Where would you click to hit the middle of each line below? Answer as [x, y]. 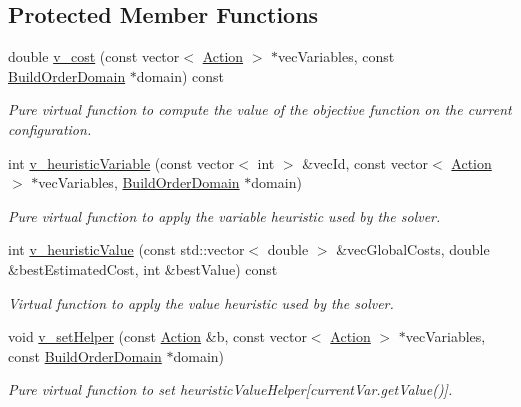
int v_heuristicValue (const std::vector [126, 249]
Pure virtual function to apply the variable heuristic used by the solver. [224, 215]
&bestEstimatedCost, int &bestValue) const [143, 268]
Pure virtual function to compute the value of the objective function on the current [260, 109]
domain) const [180, 75]
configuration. [50, 128]
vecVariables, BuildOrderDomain [139, 182]
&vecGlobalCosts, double [413, 249]
